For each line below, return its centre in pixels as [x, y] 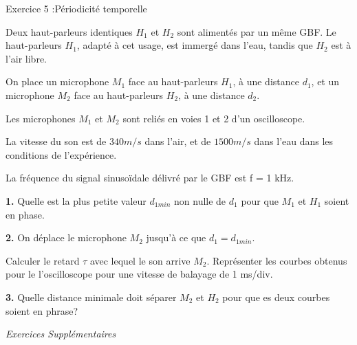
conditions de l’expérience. [61, 154]
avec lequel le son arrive [140, 260]
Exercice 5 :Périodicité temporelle [76, 8]
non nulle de [200, 200]
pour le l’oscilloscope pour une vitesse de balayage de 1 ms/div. [139, 274]
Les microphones [41, 118]
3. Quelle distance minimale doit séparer [91, 297]
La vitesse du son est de [56, 141]
